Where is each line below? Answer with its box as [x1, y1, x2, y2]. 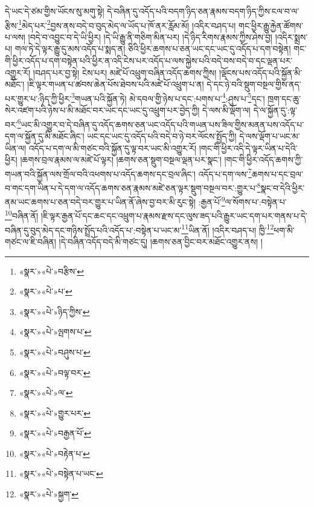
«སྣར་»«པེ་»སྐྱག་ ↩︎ [19, 488, 78, 500]
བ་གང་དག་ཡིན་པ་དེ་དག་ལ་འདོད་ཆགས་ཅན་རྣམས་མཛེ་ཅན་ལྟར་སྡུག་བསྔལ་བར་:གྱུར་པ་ [5, 181, 257, 194]
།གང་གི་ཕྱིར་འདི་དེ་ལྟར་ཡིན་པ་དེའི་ [199, 141, 298, 154]
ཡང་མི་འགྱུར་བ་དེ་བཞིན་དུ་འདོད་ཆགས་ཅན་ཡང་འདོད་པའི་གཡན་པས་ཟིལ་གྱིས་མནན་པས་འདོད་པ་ [21, 118, 304, 130]
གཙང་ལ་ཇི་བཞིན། [5, 235, 56, 247]
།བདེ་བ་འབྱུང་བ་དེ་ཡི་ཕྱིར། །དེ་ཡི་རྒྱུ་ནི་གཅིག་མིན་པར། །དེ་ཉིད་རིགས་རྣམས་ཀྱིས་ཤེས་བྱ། [28, 30, 272, 43]
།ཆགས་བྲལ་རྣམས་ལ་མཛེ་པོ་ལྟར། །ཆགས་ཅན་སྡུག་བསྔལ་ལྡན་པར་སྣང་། [20, 153, 222, 166]
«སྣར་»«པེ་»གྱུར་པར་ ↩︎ [19, 406, 91, 419]
